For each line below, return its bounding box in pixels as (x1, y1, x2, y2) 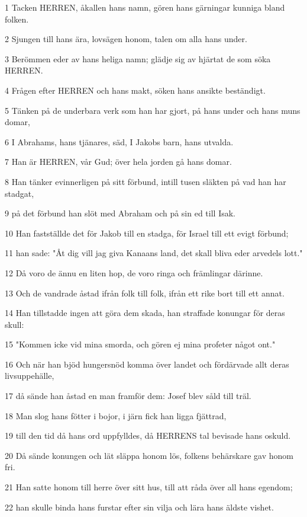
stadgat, (5, 187, 34, 199)
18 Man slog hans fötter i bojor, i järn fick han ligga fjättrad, (5, 409, 227, 422)
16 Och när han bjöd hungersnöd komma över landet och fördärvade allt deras (5, 358, 289, 370)
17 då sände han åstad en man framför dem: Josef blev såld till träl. (5, 390, 251, 402)
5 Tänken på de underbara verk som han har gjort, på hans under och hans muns (5, 104, 300, 116)
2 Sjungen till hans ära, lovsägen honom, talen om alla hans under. (5, 33, 247, 45)
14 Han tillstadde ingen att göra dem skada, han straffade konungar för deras (5, 307, 285, 319)
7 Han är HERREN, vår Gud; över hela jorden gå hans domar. (5, 155, 232, 168)
